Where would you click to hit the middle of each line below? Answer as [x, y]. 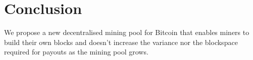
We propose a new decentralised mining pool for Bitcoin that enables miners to [127, 32]
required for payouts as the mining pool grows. [76, 52]
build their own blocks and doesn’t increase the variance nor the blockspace [121, 42]
